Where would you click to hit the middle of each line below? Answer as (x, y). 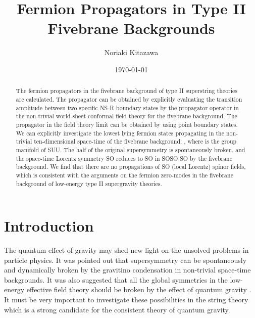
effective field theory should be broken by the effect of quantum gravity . (139, 289)
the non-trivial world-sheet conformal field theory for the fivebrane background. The (126, 116)
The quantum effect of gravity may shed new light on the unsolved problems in (126, 250)
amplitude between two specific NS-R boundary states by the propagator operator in (127, 107)
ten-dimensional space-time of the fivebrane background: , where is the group (135, 141)
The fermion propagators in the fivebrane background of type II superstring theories (127, 91)
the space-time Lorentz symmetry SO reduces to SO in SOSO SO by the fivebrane (124, 158)
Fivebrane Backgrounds (131, 28)
